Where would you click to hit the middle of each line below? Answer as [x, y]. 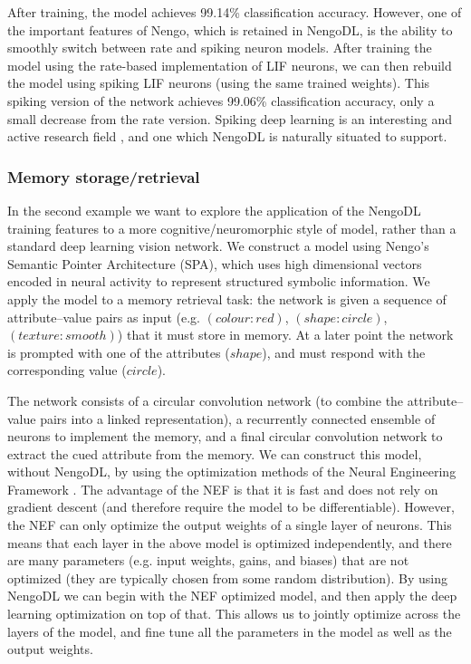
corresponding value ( [67, 370]
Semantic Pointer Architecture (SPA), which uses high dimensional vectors [215, 263]
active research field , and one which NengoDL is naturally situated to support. [227, 136]
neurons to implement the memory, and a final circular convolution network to [225, 436]
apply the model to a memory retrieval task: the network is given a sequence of [227, 298]
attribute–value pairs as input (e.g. [104, 317]
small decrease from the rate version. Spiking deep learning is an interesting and [230, 118]
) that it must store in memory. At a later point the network [285, 335]
